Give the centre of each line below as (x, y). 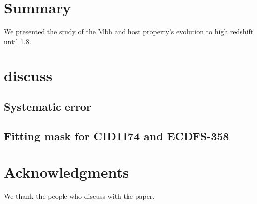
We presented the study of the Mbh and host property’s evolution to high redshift (129, 31)
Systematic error (48, 107)
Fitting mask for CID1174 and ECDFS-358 (117, 135)
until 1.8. (18, 41)
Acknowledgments (66, 172)
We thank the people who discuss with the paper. (79, 196)
